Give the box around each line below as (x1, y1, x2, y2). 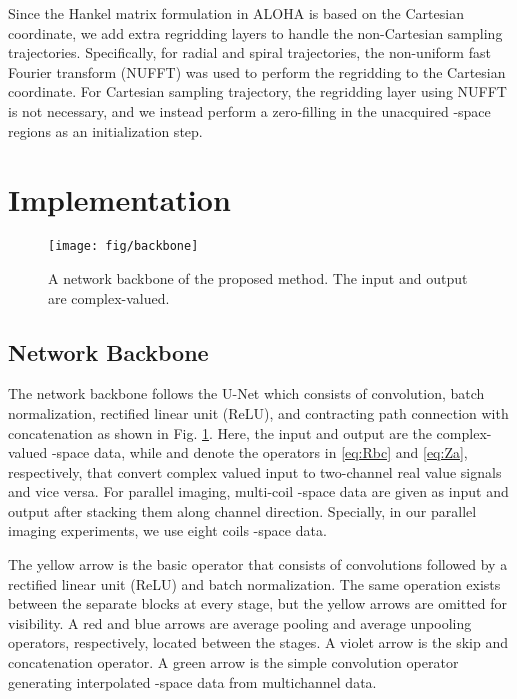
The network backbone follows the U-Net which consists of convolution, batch (8, 383, 485, 404)
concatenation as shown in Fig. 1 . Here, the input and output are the (8, 422, 432, 443)
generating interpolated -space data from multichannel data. (8, 671, 377, 692)
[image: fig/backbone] (48, 239, 199, 254)
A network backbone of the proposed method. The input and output (48, 267, 468, 288)
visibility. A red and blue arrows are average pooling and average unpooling (8, 612, 472, 633)
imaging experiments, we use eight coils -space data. (8, 520, 327, 541)
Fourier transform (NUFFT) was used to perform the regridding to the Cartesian (8, 61, 506, 82)
